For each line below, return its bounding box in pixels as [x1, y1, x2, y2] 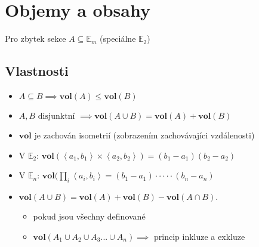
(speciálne [100, 32, 136, 45]
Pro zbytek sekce [5, 32, 66, 45]
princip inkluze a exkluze [154, 230, 245, 242]
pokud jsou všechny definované [33, 209, 146, 222]
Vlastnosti [5, 61, 69, 80]
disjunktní [38, 112, 75, 121]
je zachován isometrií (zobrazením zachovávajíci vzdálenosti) [34, 128, 255, 141]
